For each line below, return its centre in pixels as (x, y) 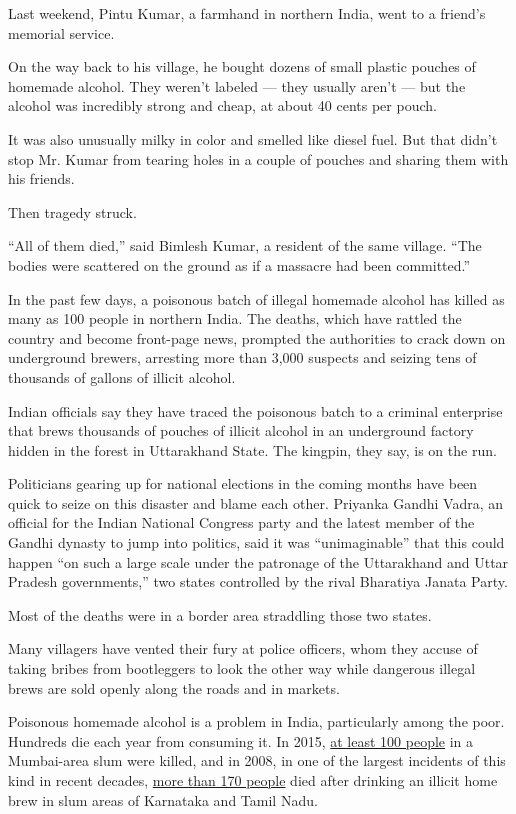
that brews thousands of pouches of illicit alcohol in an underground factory (241, 430)
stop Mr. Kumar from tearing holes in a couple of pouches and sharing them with (258, 158)
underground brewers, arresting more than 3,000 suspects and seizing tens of (242, 357)
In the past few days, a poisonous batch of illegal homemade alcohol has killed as (256, 298)
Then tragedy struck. (72, 211)
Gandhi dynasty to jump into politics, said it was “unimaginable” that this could (256, 542)
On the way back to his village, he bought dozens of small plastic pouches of (242, 66)
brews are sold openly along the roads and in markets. (174, 687)
